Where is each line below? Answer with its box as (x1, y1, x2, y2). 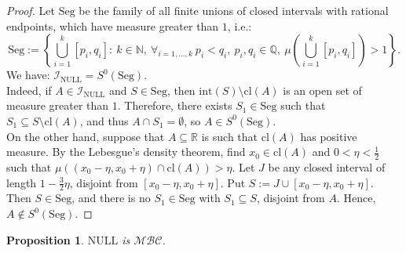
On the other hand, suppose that (6, 128, 165, 144)
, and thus (79, 112, 129, 128)
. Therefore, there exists (117, 97, 232, 114)
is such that (201, 128, 258, 144)
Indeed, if (6, 81, 52, 98)
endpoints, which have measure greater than (6, 17, 219, 34)
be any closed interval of (268, 158, 386, 175)
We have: (6, 67, 50, 83)
